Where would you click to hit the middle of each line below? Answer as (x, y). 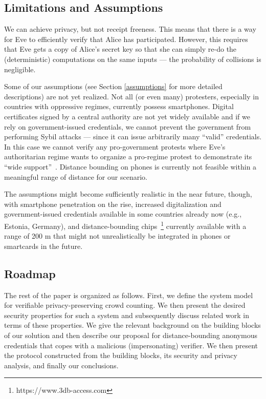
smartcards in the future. (43, 246)
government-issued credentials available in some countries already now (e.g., (123, 214)
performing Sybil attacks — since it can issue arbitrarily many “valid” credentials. (133, 136)
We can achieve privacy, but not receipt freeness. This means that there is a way (130, 29)
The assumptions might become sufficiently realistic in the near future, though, (128, 194)
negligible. (20, 69)
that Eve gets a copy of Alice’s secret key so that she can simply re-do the (120, 49)
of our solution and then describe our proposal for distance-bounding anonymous (131, 335)
